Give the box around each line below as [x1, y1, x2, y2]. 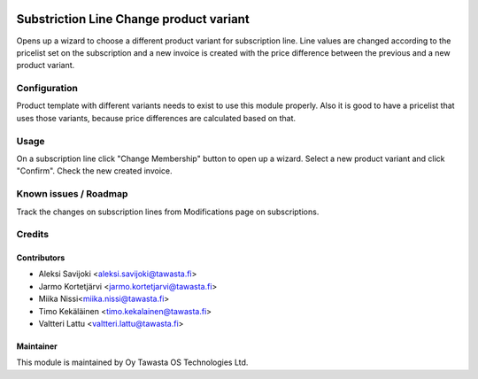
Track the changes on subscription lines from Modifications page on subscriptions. [16, 206, 320, 217]
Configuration [16, 82, 79, 95]
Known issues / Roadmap [16, 188, 128, 200]
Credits [16, 228, 49, 241]
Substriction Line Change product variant [16, 12, 250, 27]
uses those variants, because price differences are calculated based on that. [16, 112, 297, 123]
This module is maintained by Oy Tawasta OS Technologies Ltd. [16, 357, 249, 367]
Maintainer [16, 341, 58, 352]
